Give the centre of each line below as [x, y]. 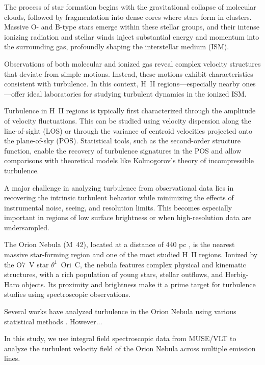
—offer [15, 93]
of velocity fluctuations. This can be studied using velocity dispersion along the [128, 120]
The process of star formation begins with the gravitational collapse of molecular [130, 7]
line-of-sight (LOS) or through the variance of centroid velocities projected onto [128, 130]
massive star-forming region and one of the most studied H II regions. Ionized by [131, 254]
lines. [12, 358]
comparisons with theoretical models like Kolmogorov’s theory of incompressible [129, 160]
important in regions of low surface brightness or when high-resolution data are [128, 217]
